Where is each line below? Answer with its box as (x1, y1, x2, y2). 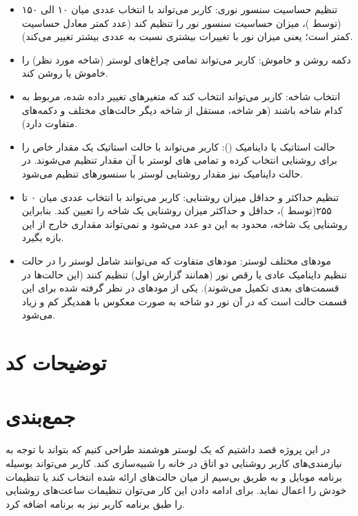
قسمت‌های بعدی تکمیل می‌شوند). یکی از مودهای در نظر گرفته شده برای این (21, 280, 339, 295)
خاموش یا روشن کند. (21, 66, 108, 80)
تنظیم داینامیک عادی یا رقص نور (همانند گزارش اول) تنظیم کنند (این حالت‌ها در (21, 267, 347, 281)
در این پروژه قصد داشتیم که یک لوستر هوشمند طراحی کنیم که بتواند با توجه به (6, 442, 330, 457)
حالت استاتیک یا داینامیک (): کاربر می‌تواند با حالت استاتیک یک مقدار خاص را (21, 139, 335, 153)
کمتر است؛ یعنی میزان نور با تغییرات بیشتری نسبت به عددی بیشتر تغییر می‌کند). (21, 29, 353, 44)
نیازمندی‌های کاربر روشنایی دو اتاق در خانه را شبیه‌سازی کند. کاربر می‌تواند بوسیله (6, 455, 342, 470)
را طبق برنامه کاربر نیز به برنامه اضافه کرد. (6, 496, 185, 510)
